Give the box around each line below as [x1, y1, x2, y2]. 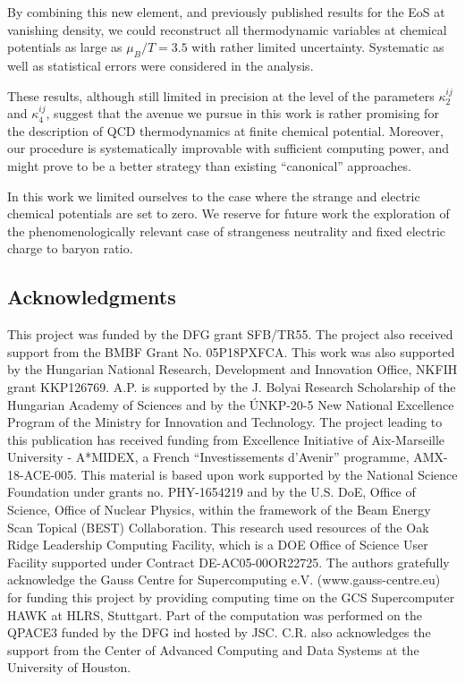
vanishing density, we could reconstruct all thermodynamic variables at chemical [7, 20, 447, 38]
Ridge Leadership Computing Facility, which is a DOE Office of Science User [7, 535, 428, 554]
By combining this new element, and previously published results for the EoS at [7, 3, 445, 21]
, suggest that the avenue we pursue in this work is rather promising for [46, 104, 439, 123]
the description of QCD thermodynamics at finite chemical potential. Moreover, [7, 121, 444, 140]
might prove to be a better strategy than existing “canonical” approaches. [7, 156, 411, 175]
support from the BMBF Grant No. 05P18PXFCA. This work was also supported [7, 342, 455, 361]
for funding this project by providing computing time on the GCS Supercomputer [7, 588, 455, 607]
